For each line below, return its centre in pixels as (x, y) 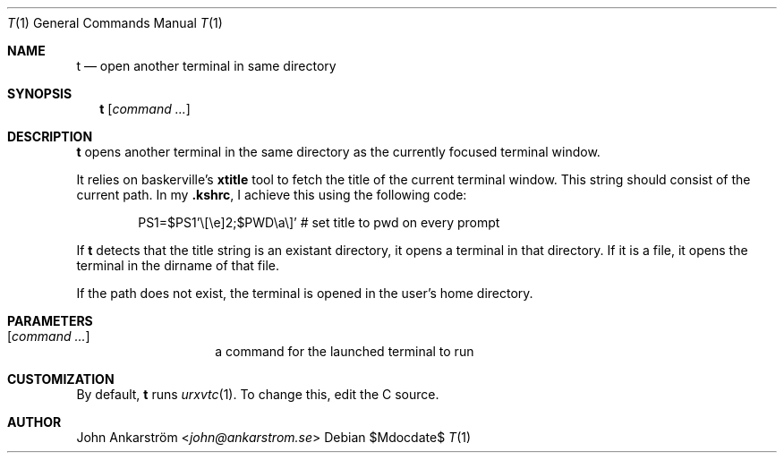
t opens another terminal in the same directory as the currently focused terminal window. (338, 152)
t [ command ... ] (145, 109)
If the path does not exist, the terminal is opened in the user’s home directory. (305, 293)
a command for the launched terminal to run (345, 351)
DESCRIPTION (50, 136)
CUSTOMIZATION (61, 379)
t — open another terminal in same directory (206, 66)
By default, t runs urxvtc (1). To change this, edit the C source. (258, 394)
